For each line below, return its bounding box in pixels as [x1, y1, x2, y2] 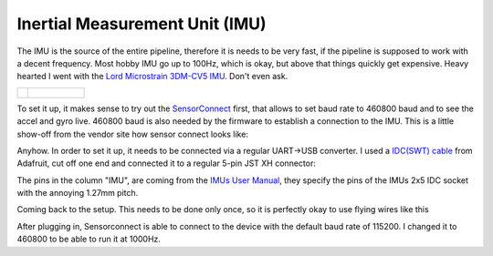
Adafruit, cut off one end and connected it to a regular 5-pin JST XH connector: [16, 158, 317, 169]
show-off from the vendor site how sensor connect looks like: [16, 128, 248, 139]
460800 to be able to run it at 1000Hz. [16, 233, 162, 245]
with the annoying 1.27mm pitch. [16, 188, 139, 199]
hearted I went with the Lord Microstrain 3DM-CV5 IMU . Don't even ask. [16, 71, 288, 82]
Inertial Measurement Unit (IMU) [16, 14, 267, 34]
